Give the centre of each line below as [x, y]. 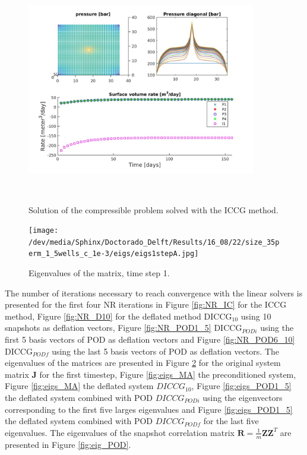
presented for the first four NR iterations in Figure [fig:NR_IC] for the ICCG [146, 304]
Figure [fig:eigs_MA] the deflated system [79, 386]
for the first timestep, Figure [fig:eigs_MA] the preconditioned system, [168, 374]
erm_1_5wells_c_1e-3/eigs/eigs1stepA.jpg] [114, 254]
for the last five [231, 421]
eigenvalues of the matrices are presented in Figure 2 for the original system [143, 363]
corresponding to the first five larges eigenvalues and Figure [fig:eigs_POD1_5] [149, 409]
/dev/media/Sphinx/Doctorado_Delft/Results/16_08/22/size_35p [154, 242]
